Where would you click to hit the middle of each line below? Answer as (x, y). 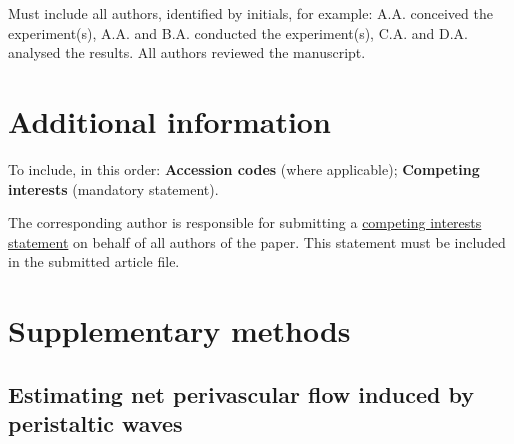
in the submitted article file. (94, 261)
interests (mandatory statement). (113, 188)
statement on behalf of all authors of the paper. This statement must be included (257, 241)
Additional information (169, 120)
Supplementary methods (179, 330)
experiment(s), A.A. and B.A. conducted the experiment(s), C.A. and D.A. (238, 32)
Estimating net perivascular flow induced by (241, 393)
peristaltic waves (95, 423)
